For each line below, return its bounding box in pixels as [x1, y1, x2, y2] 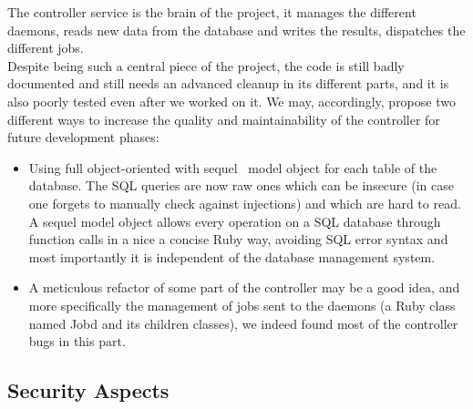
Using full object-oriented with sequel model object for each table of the [28, 158, 437, 177]
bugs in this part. [28, 332, 126, 351]
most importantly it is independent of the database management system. [28, 247, 436, 266]
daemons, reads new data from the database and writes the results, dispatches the [7, 20, 466, 39]
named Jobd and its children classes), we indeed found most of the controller [28, 313, 458, 332]
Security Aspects [7, 376, 170, 404]
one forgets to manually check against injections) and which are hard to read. [28, 193, 461, 212]
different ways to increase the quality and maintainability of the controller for [7, 109, 440, 128]
